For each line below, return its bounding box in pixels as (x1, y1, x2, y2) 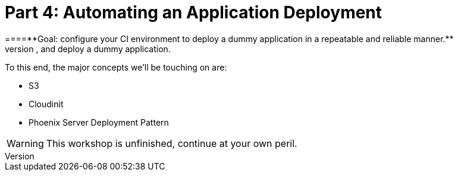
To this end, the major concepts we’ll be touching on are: (5, 62, 227, 72)
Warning (7, 137, 44, 149)
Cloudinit (29, 98, 64, 109)
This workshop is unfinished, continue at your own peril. (46, 137, 297, 149)
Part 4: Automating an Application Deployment (5, 2, 382, 23)
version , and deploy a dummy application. (5, 43, 171, 54)
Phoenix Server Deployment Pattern (29, 117, 169, 127)
